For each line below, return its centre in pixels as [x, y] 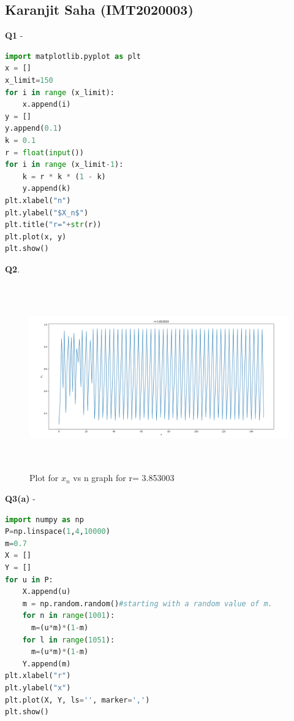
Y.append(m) [47, 664]
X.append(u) [47, 592]
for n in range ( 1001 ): [69, 616]
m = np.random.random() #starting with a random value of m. [147, 603]
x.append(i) [47, 105]
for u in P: [29, 580]
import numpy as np [44, 519]
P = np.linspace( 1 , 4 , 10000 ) [58, 532]
